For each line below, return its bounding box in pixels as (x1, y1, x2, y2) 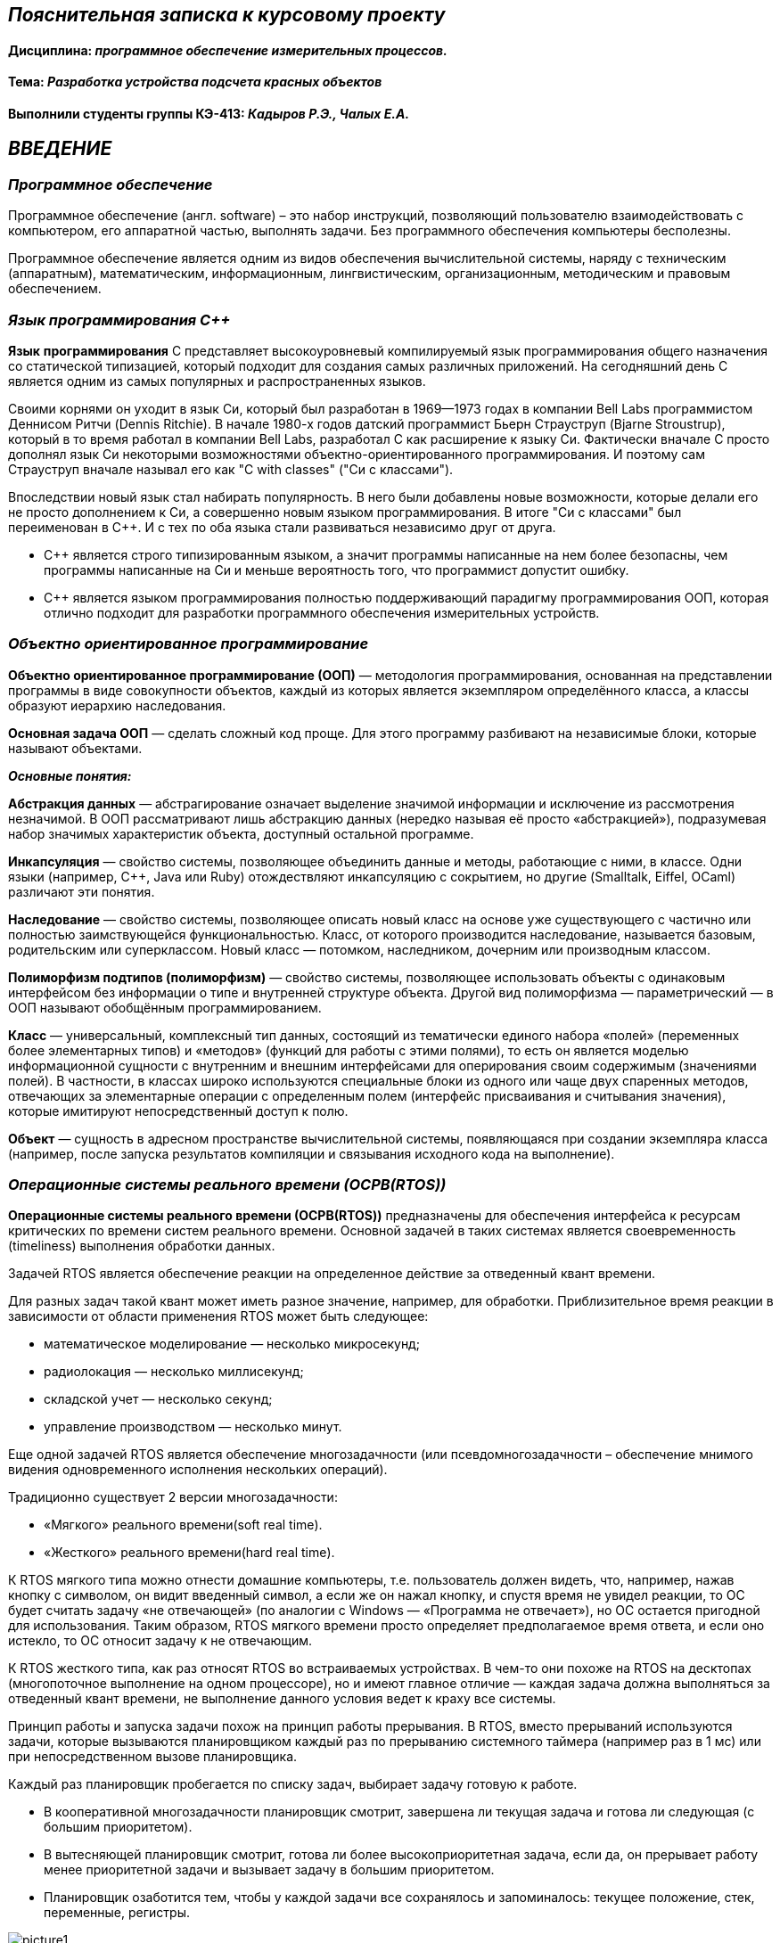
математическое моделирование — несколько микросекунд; (44, 1336, 420, 1352)
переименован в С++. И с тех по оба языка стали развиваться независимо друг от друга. (8, 519, 556, 535)
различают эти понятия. (8, 883, 155, 899)
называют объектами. (8, 740, 143, 756)
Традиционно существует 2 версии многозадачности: (8, 1489, 338, 1505)
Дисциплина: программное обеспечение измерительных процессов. (8, 42, 447, 58)
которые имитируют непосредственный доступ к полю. (8, 1103, 349, 1119)
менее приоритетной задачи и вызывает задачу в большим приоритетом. (44, 1862, 495, 1878)
